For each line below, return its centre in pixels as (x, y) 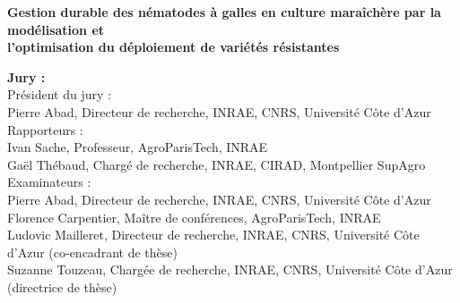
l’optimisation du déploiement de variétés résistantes (174, 47)
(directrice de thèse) (62, 286)
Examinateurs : (49, 182)
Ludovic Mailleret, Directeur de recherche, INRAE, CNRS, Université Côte (213, 235)
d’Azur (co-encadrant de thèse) (92, 252)
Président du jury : (59, 94)
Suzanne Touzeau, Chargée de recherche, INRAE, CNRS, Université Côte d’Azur (230, 269)
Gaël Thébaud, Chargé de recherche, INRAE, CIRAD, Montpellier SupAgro (217, 164)
